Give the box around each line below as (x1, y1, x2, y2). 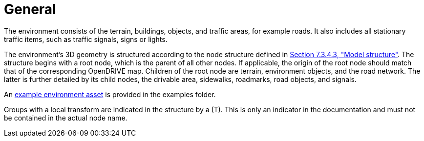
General (4, 1, 56, 18)
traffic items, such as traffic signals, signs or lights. (4, 35, 168, 43)
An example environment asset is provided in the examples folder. (4, 90, 216, 99)
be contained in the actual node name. (4, 113, 127, 122)
